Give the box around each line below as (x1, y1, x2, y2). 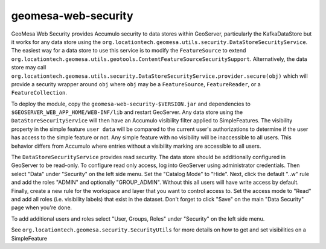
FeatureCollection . (11, 89, 68, 96)
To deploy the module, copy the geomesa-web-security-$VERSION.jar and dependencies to (11, 100, 251, 107)
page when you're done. (11, 204, 72, 211)
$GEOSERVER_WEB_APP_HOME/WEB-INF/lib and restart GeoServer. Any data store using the (11, 109, 243, 116)
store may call (11, 64, 46, 71)
